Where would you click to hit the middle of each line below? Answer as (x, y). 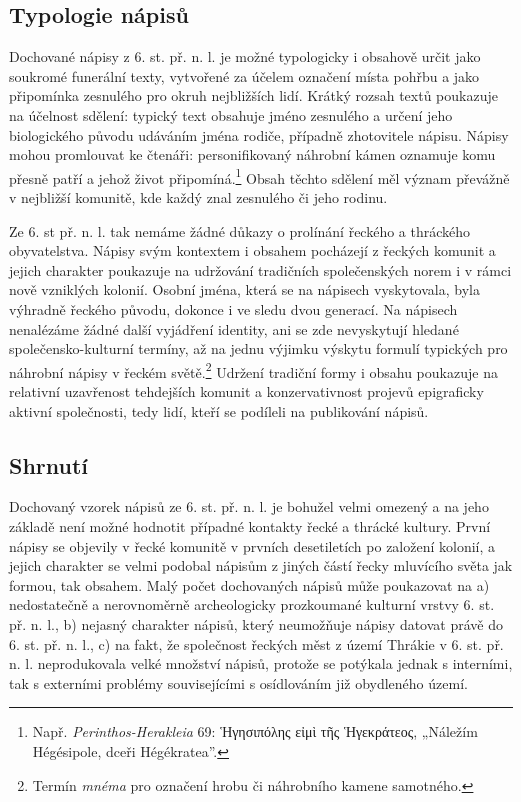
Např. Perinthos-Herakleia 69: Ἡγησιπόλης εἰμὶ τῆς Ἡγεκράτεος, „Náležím (255, 731)
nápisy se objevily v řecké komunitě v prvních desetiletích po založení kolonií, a (252, 545)
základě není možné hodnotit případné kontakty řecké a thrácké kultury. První (250, 526)
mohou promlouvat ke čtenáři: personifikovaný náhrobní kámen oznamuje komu (252, 154)
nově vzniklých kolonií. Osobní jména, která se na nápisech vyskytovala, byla (244, 289)
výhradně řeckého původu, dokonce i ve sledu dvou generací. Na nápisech (233, 308)
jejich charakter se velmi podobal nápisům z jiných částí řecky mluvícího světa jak (261, 565)
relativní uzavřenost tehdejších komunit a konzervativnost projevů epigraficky (246, 391)
